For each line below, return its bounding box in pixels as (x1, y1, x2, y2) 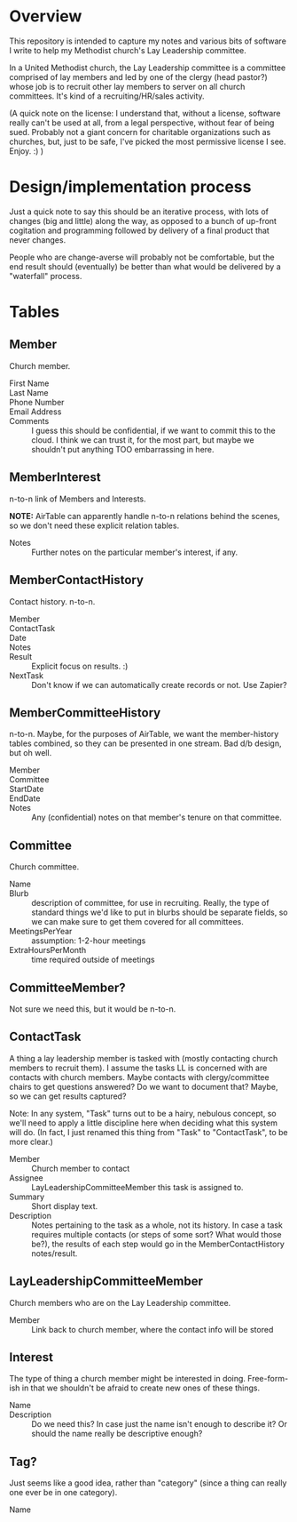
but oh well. (9, 748, 52, 758)
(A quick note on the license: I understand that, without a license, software (9, 108, 281, 118)
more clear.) (9, 1136, 53, 1147)
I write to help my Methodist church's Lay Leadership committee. (9, 44, 246, 55)
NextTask (9, 669, 44, 681)
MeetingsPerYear (9, 926, 73, 937)
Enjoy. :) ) (9, 145, 44, 156)
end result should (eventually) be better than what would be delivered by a (9, 260, 281, 272)
